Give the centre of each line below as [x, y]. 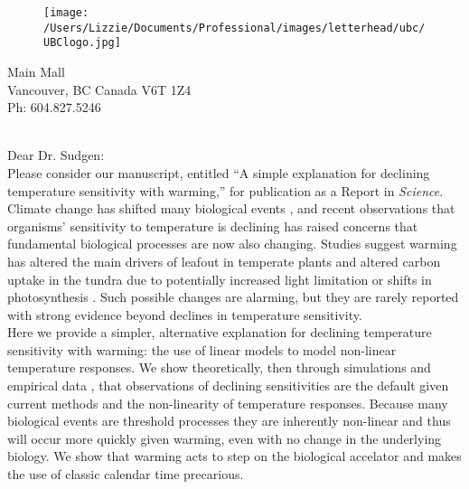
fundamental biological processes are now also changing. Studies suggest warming [232, 244]
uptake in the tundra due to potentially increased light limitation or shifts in [220, 279]
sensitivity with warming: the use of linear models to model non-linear [202, 349]
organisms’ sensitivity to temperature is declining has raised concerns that [213, 226]
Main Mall [36, 71]
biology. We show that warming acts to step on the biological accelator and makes [234, 456]
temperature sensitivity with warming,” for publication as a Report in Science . [225, 190]
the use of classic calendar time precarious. [126, 474]
